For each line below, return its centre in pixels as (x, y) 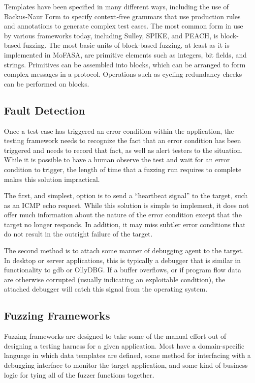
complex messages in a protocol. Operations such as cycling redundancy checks (123, 74)
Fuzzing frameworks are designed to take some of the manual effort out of (115, 336)
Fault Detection (45, 110)
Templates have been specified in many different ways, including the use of (116, 6)
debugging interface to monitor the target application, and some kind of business (126, 365)
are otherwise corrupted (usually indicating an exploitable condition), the (115, 279)
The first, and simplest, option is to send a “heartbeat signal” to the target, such (126, 195)
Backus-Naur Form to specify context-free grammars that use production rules (122, 16)
